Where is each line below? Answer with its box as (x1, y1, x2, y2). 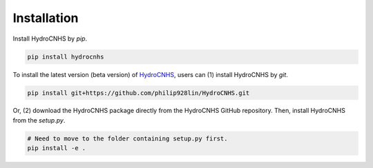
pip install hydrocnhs (27, 52, 104, 61)
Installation (12, 10, 79, 25)
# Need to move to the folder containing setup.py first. (27, 134, 228, 143)
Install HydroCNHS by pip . (12, 34, 88, 43)
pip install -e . (27, 145, 86, 152)
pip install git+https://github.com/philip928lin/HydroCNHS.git (27, 89, 250, 96)
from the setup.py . (12, 116, 66, 124)
